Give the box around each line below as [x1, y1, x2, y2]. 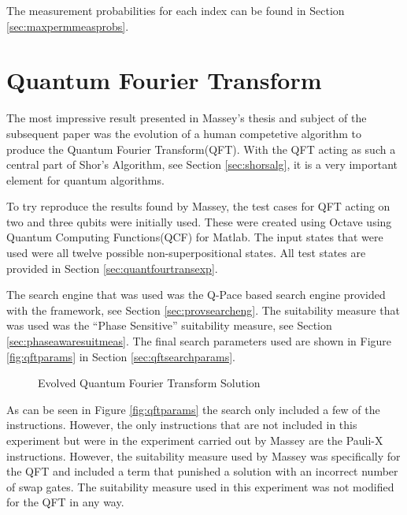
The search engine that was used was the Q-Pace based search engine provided [6, 286, 386, 303]
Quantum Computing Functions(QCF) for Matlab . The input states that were [6, 229, 383, 245]
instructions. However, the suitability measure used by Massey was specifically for [6, 447, 401, 464]
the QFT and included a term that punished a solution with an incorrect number [6, 463, 398, 480]
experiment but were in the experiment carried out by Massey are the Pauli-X [6, 432, 383, 448]
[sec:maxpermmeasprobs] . [6, 17, 129, 34]
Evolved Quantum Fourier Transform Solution [38, 375, 261, 391]
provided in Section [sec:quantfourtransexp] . [6, 259, 218, 276]
